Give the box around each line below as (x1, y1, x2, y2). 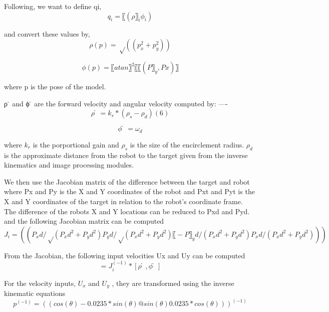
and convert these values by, (4, 28, 90, 39)
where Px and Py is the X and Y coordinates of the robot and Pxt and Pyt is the (4, 186, 255, 197)
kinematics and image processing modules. (4, 160, 134, 170)
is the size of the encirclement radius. (130, 139, 244, 149)
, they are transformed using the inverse (112, 277, 234, 288)
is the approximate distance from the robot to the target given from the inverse (4, 149, 248, 160)
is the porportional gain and (33, 139, 119, 149)
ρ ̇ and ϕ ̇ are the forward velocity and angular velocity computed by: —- (4, 98, 228, 108)
